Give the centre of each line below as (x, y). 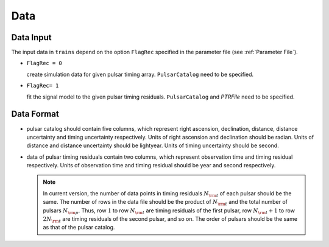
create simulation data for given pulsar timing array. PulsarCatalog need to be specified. (140, 74)
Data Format (35, 114)
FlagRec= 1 (43, 86)
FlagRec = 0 (44, 63)
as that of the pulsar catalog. (79, 228)
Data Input (31, 37)
